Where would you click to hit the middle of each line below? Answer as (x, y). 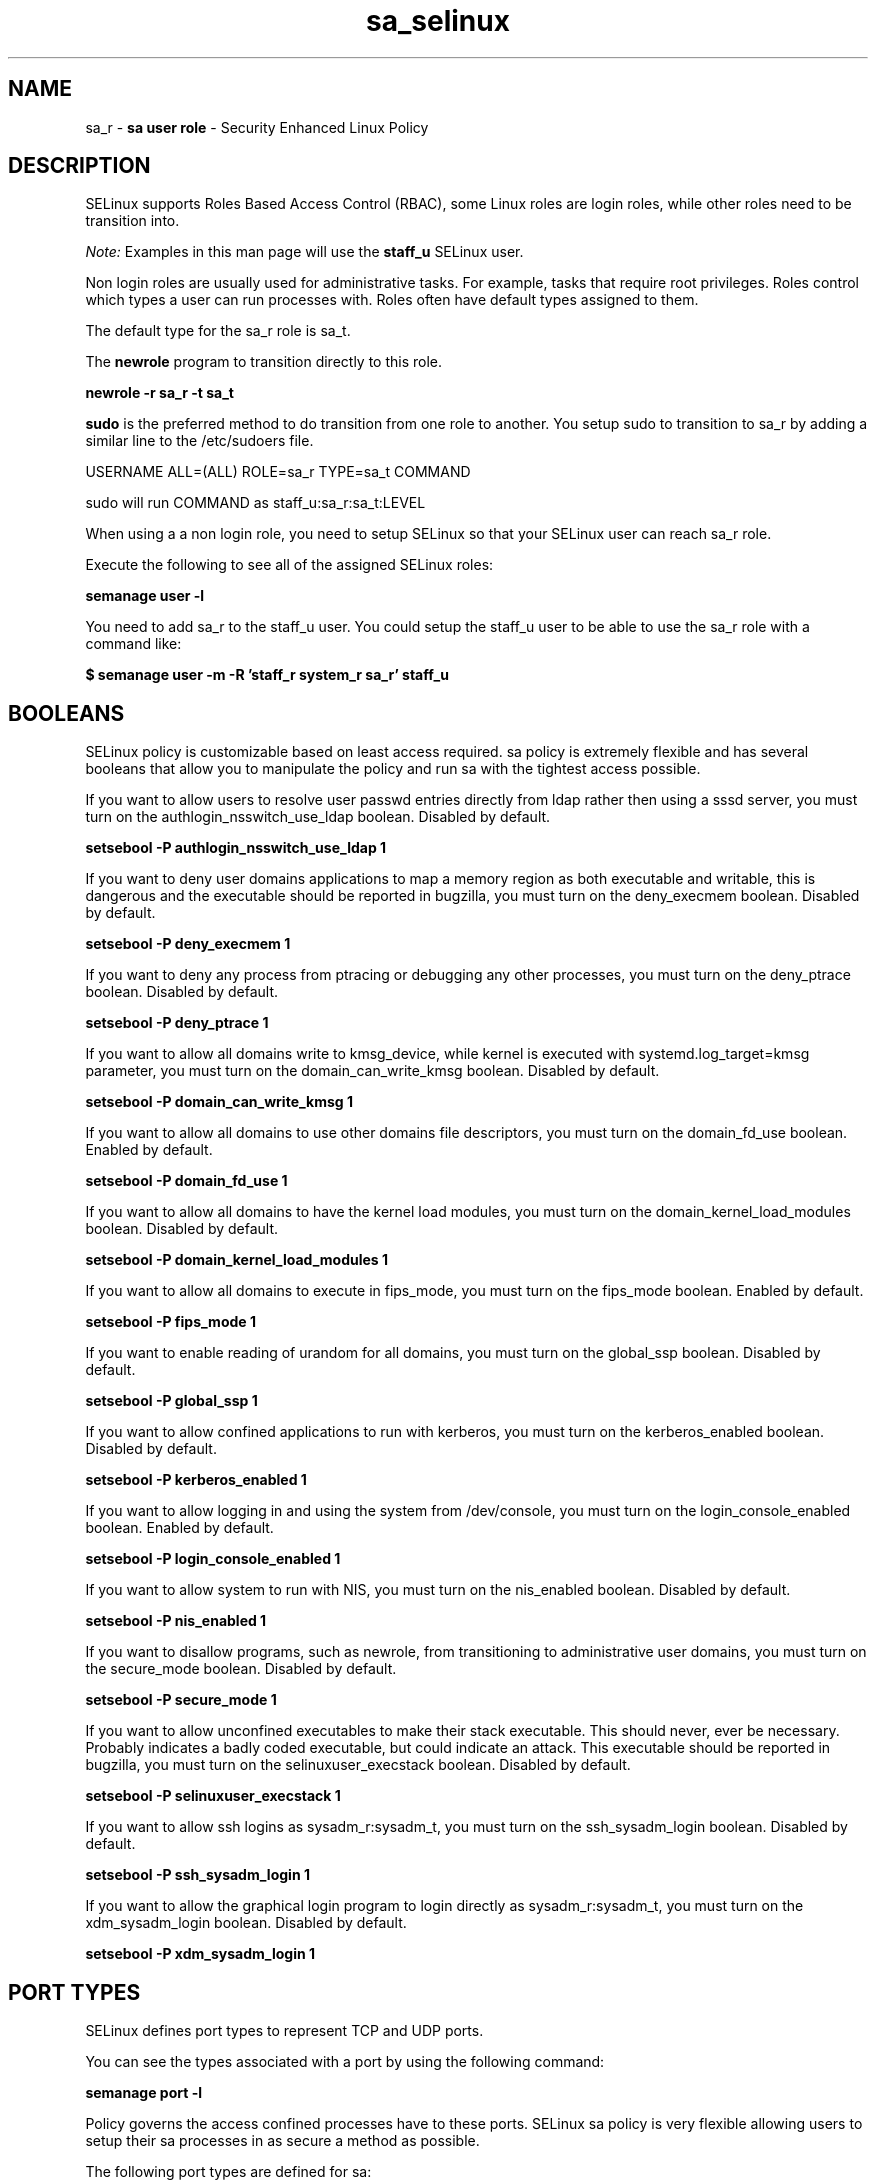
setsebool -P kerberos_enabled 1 (196, 1480)
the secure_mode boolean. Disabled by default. (241, 1669)
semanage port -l (143, 2093)
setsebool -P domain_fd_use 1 (186, 1181)
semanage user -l (145, 596)
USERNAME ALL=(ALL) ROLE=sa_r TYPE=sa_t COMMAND (278, 472)
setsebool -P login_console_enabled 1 (213, 1559)
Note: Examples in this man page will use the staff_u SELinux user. (304, 252)
